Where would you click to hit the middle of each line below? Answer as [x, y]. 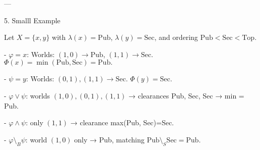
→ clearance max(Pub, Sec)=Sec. [122, 122]
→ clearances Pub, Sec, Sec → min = [186, 95]
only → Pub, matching [109, 139]
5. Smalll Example [32, 20]
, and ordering [176, 37]
